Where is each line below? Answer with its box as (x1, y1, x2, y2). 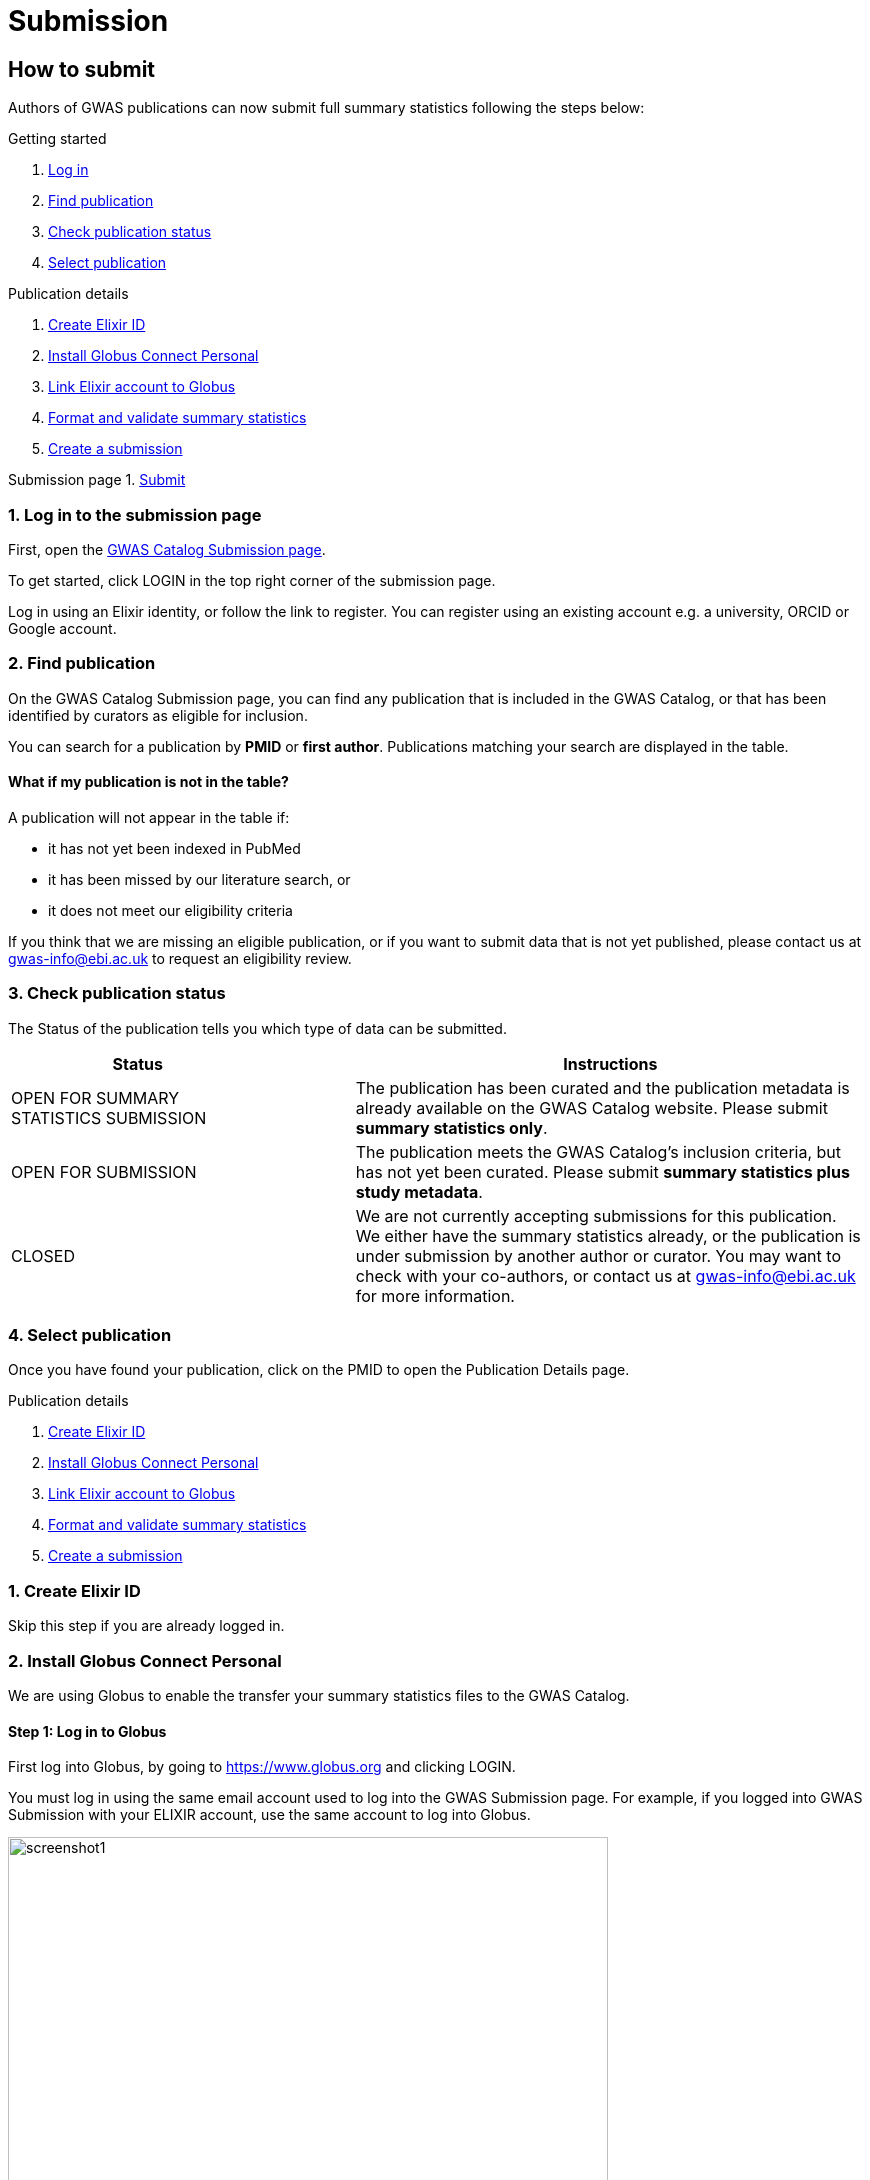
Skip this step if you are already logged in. (8, 1617, 285, 1635)
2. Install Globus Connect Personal (8, 1650, 282, 1671)
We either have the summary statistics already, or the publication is (355, 1225, 861, 1246)
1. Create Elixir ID (8, 1580, 141, 1601)
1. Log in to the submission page (8, 504, 262, 525)
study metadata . (355, 1181, 483, 1202)
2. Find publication (8, 653, 156, 674)
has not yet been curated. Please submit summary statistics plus (355, 1161, 850, 1182)
